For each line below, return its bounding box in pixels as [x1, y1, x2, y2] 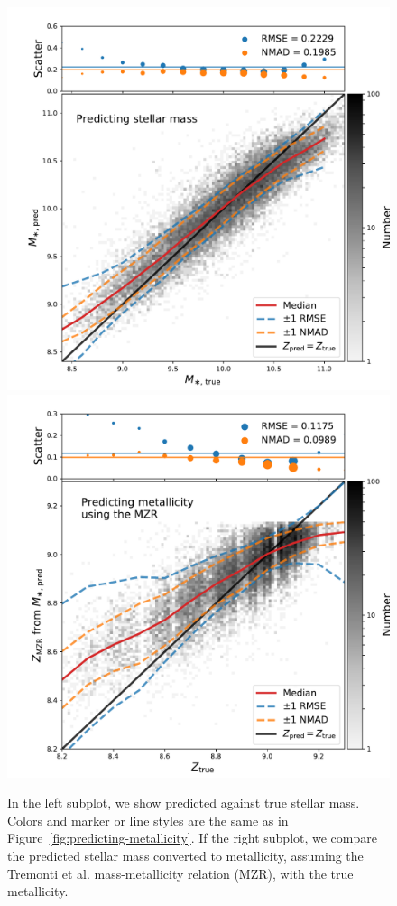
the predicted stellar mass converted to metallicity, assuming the [7, 845, 364, 864]
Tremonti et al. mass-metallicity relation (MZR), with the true [7, 864, 354, 883]
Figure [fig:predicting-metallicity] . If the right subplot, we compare [7, 828, 377, 847]
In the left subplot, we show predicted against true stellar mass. [7, 793, 360, 812]
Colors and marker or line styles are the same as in [7, 810, 289, 829]
